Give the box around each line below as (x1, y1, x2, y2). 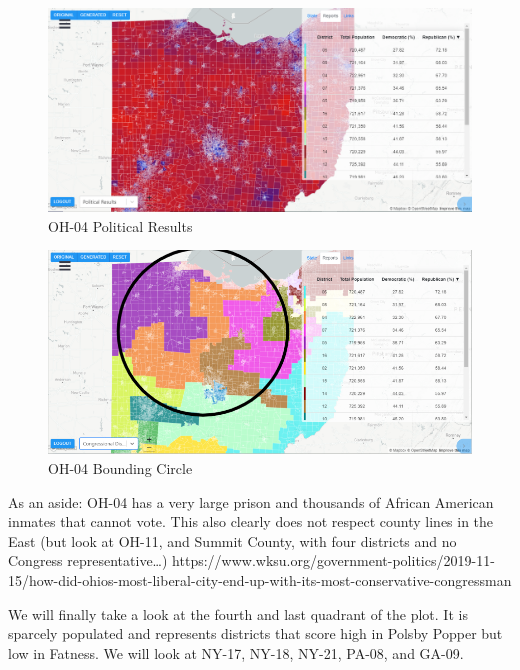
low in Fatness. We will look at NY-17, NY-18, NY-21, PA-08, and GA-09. (8, 642, 464, 663)
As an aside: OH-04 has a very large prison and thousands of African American (8, 491, 494, 512)
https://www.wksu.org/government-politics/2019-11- (172, 550, 495, 571)
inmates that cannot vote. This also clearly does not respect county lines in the (8, 511, 494, 532)
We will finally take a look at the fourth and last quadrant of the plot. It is (8, 603, 468, 624)
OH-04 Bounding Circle (48, 457, 193, 478)
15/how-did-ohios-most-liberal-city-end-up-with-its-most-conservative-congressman (8, 569, 512, 590)
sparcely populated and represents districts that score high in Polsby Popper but (8, 623, 503, 644)
